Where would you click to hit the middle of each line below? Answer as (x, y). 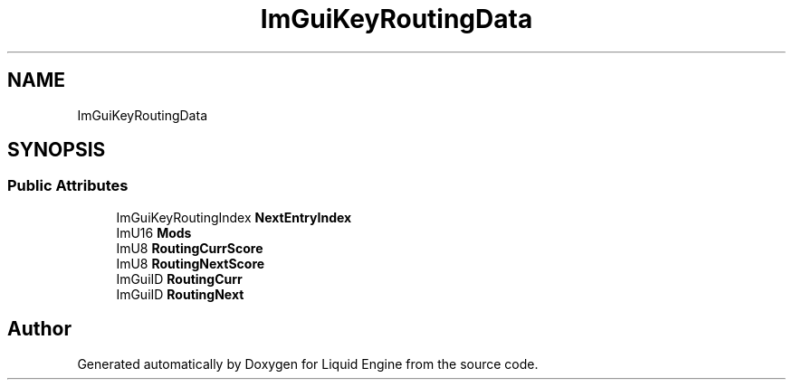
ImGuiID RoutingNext (180, 294)
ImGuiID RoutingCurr (179, 278)
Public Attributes (68, 186)
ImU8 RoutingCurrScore (190, 248)
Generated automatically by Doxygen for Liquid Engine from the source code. (308, 363)
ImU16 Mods (154, 232)
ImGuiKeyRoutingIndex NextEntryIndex (234, 217)
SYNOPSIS (57, 150)
